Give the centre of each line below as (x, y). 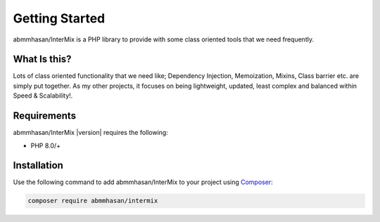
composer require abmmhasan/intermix (93, 201)
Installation (38, 165)
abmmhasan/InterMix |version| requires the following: (90, 133)
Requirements (45, 116)
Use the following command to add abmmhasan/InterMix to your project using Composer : (143, 182)
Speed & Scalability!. (43, 96)
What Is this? (42, 59)
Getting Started (59, 18)
